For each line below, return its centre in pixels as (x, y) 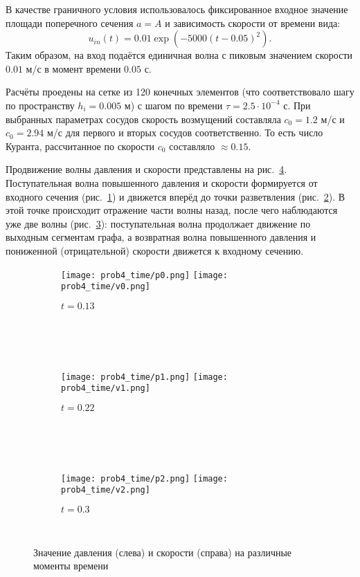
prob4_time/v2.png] (106, 490)
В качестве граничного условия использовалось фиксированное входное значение (177, 9)
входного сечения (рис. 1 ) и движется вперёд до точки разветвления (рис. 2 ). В (175, 196)
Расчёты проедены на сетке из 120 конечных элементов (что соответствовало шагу (180, 92)
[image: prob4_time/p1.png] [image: (144, 377)
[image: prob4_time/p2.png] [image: (144, 478)
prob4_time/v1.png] (106, 388)
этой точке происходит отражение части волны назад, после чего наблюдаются (172, 210)
